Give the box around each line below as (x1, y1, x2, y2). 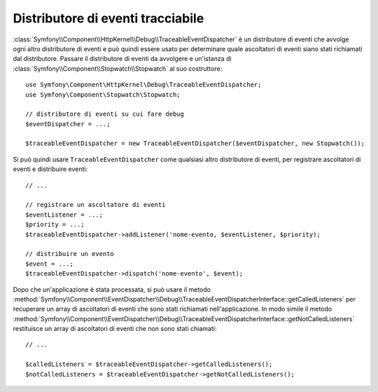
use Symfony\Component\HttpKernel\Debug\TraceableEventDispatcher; (25, 81, 262, 89)
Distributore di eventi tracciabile (13, 11, 204, 26)
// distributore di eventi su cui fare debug (25, 110, 185, 119)
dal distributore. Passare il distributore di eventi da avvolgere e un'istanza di (13, 55, 232, 63)
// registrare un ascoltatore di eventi (25, 201, 166, 209)
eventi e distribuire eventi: (13, 165, 87, 173)
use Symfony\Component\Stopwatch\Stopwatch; (25, 90, 181, 98)
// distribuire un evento (25, 250, 115, 258)
